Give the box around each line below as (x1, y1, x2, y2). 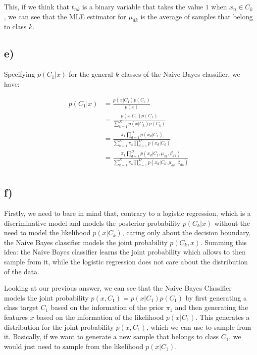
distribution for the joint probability (4, 321, 114, 332)
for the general (69, 69, 113, 79)
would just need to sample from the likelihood (4, 341, 144, 351)
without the (214, 217, 250, 228)
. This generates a (195, 311, 250, 322)
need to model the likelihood (4, 227, 91, 238)
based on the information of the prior (51, 302, 164, 312)
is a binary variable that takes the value (82, 1, 204, 11)
